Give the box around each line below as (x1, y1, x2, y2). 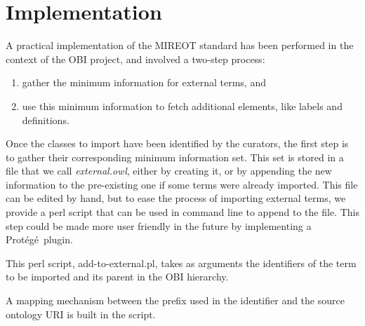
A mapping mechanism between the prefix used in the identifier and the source (6, 293, 345, 308)
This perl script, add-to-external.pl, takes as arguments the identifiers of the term (6, 255, 357, 270)
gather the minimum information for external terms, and (22, 75, 266, 90)
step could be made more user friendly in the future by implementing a (6, 218, 312, 233)
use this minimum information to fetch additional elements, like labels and (22, 98, 343, 113)
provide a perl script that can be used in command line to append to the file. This (6, 205, 359, 219)
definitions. (22, 112, 69, 127)
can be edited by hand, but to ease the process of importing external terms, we (6, 191, 346, 205)
